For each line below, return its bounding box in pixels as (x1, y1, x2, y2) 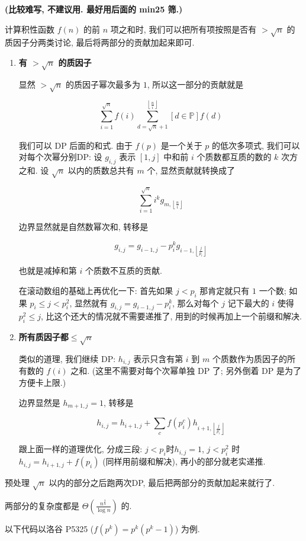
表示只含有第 (133, 353, 183, 365)
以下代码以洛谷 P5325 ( (5, 522, 94, 534)
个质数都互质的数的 (197, 151, 272, 163)
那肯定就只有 (199, 284, 250, 296)
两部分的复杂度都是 (5, 499, 79, 511)
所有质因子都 (18, 331, 69, 343)
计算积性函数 (5, 23, 54, 35)
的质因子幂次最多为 (65, 78, 140, 90)
